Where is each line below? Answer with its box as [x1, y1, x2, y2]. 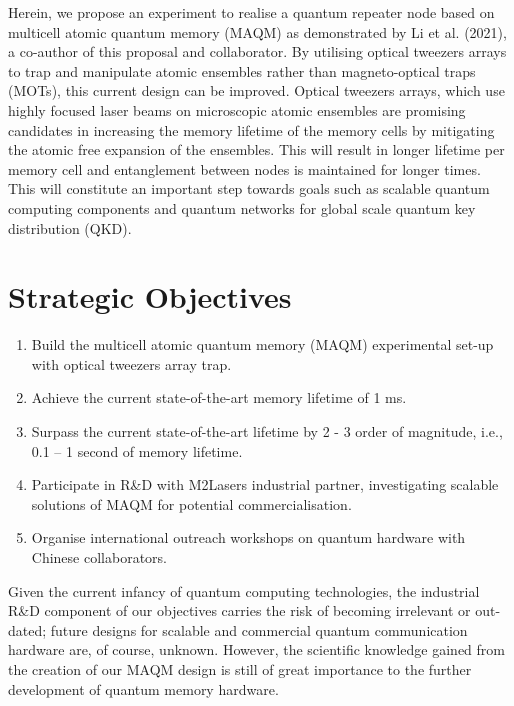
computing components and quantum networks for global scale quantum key [8, 197, 476, 218]
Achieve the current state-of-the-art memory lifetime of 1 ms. [31, 387, 407, 408]
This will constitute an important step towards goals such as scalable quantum [8, 178, 490, 199]
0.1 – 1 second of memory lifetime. [31, 440, 243, 461]
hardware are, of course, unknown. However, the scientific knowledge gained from [8, 639, 505, 660]
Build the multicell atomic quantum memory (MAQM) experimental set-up [31, 334, 494, 355]
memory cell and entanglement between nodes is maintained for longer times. [8, 158, 481, 179]
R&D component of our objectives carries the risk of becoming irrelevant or [8, 600, 471, 621]
